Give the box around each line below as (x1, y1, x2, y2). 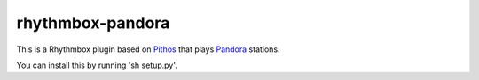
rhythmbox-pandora (16, 13, 170, 33)
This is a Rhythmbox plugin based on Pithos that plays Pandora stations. (16, 44, 280, 55)
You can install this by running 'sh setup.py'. (16, 60, 177, 70)
